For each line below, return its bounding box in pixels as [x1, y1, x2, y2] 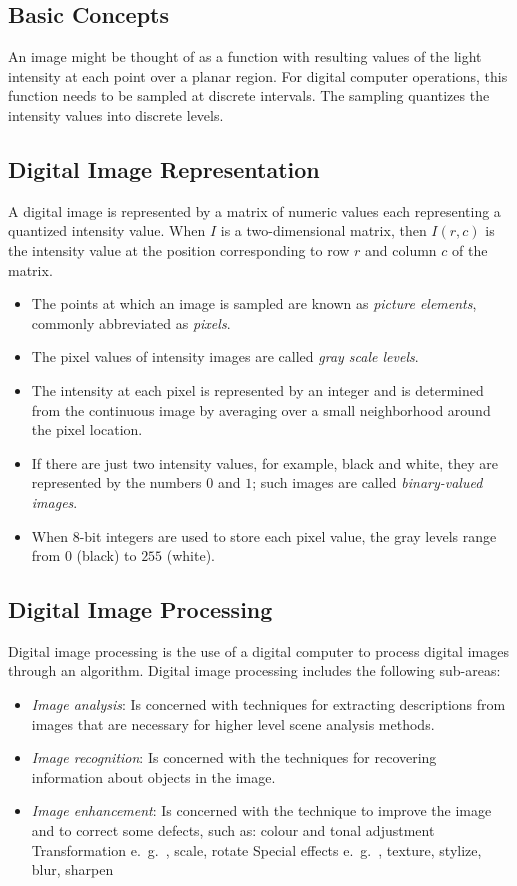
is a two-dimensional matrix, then [220, 220, 427, 241]
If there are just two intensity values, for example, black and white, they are [31, 452, 499, 473]
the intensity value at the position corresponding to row [8, 239, 350, 260]
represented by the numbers [31, 472, 202, 493]
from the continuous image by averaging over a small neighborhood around [31, 399, 491, 420]
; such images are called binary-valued [252, 472, 483, 493]
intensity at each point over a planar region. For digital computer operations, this [8, 65, 508, 86]
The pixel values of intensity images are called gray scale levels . [31, 346, 419, 367]
